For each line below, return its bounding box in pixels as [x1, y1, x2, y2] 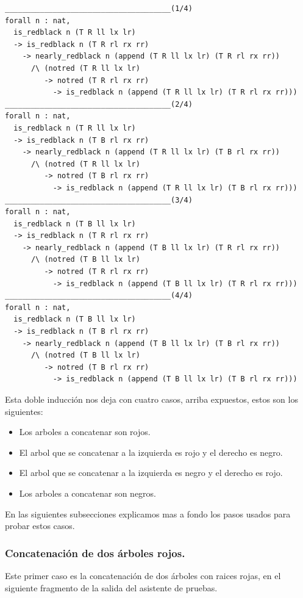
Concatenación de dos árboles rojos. [5, 545, 185, 560]
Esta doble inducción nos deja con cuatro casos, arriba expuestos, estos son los [5, 393, 298, 405]
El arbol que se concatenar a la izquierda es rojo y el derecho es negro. [19, 445, 283, 458]
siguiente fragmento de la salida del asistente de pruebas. [5, 581, 218, 594]
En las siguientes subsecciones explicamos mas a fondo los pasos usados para [5, 507, 291, 520]
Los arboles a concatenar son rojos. [19, 425, 151, 438]
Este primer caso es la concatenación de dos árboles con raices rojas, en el [5, 569, 281, 582]
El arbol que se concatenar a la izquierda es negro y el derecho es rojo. [19, 466, 283, 479]
